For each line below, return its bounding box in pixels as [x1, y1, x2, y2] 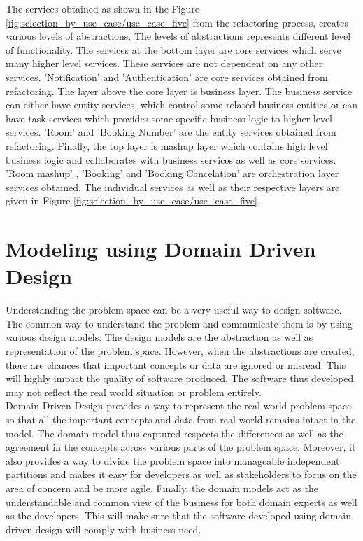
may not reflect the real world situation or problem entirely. [6, 384, 262, 399]
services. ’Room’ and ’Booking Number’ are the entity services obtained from [6, 125, 336, 139]
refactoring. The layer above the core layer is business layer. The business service [6, 83, 353, 98]
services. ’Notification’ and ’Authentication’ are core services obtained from [6, 69, 328, 84]
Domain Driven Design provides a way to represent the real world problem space [6, 398, 352, 413]
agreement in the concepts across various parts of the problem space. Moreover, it [6, 440, 356, 454]
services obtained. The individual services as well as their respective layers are [6, 179, 340, 194]
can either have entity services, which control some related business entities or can [6, 97, 358, 112]
